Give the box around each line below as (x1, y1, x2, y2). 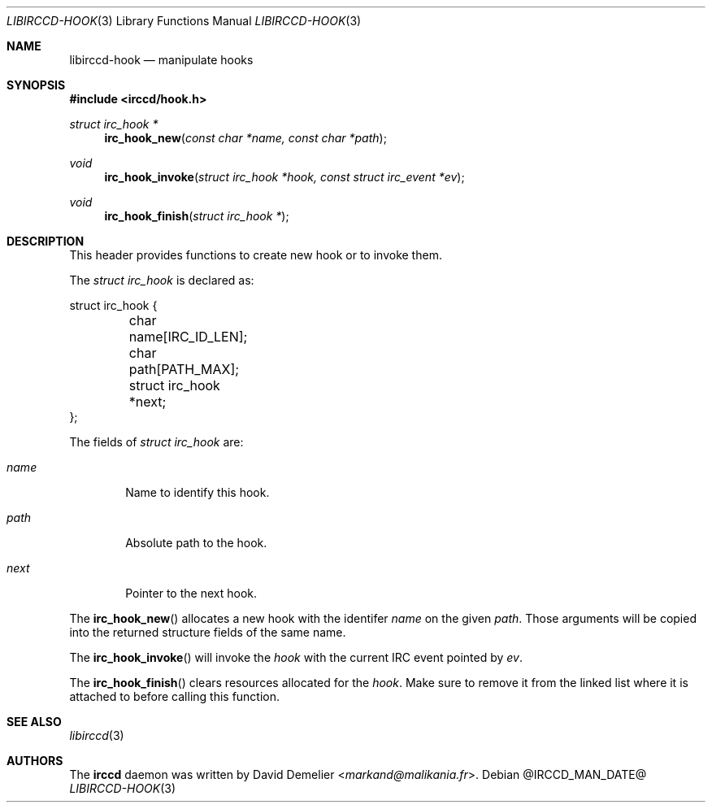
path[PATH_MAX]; (128, 361, 240, 377)
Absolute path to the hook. (125, 536, 267, 550)
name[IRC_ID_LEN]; (128, 328, 248, 345)
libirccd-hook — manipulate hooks (69, 53, 254, 67)
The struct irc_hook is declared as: (69, 273, 254, 287)
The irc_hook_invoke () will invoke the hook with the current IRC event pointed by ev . (69, 650, 523, 664)
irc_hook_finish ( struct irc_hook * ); (104, 209, 289, 223)
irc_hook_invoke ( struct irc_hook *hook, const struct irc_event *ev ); (104, 170, 465, 184)
